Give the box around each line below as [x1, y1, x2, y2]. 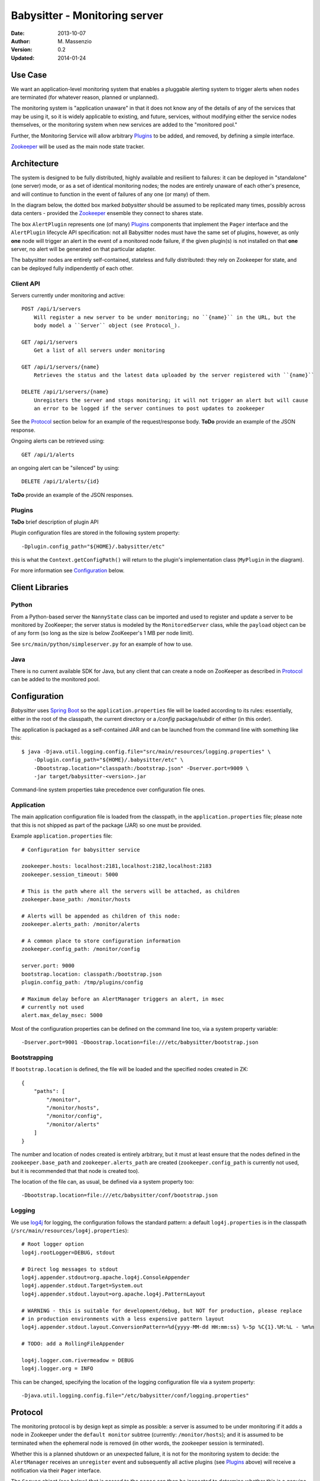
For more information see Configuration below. [11, 567, 125, 574]
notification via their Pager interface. [11, 1467, 102, 1474]
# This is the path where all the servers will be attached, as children [21, 887, 240, 895]
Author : [11, 37, 31, 44]
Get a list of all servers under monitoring [33, 347, 165, 354]
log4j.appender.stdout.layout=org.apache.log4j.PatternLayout [21, 1290, 206, 1297]
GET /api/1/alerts [21, 451, 75, 458]
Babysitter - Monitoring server [11, 9, 164, 22]
